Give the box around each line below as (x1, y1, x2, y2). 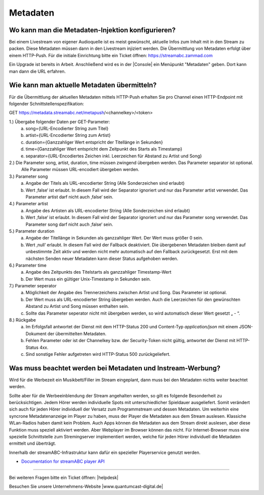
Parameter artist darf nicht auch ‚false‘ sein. (25, 194, 113, 200)
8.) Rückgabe (9, 317, 36, 323)
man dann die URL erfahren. (9, 68, 66, 74)
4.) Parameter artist (9, 201, 48, 207)
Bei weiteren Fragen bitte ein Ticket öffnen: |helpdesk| (9, 474, 119, 480)
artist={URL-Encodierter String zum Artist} (25, 132, 111, 138)
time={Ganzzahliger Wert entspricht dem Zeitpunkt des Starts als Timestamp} (25, 146, 183, 152)
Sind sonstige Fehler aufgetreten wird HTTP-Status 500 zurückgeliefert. (25, 351, 171, 357)
